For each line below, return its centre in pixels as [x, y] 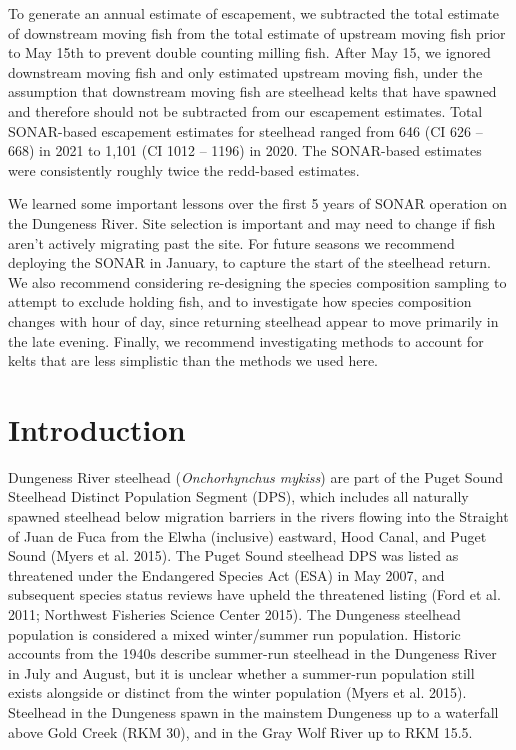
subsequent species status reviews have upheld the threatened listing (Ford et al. [254, 594]
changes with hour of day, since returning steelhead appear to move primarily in [253, 320]
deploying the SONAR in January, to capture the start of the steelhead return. [249, 262]
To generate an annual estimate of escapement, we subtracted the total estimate [254, 13]
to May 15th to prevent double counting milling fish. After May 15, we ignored [249, 52]
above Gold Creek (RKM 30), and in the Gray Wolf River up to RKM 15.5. [240, 731]
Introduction [97, 428]
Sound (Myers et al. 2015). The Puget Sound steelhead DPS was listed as [233, 555]
